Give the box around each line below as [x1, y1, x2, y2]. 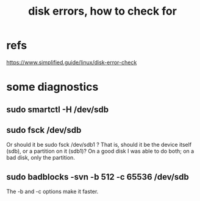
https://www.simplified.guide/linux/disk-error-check [6, 58, 137, 66]
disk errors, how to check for [28, 4, 177, 18]
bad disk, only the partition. [6, 154, 75, 161]
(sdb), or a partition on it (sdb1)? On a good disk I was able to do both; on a [6, 147, 195, 155]
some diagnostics [6, 80, 99, 94]
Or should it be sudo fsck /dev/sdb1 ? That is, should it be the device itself [6, 141, 192, 149]
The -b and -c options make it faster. [6, 188, 99, 196]
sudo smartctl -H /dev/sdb [6, 104, 109, 115]
